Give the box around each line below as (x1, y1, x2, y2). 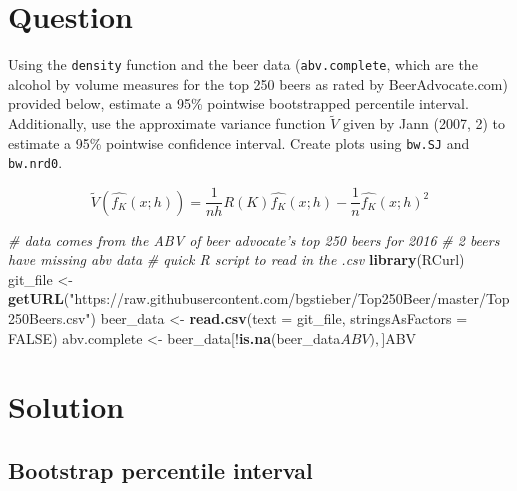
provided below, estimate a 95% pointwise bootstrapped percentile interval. (8, 93, 469, 114)
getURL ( (8, 288, 70, 309)
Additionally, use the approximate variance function (8, 113, 326, 134)
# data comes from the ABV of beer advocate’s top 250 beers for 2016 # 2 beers (8, 229, 500, 250)
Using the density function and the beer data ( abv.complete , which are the (8, 54, 478, 75)
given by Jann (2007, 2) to (343, 113, 506, 134)
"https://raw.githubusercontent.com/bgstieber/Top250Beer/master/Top (69, 288, 510, 309)
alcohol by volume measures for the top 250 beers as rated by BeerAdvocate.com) (8, 73, 508, 94)
